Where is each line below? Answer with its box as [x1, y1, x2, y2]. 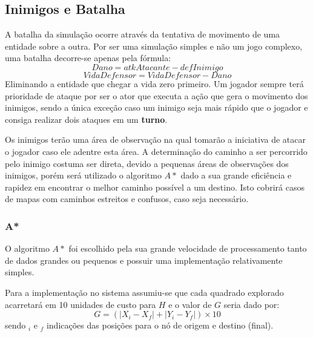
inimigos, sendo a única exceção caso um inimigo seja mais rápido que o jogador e [5, 101, 308, 114]
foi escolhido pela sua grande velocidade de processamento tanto [68, 242, 307, 255]
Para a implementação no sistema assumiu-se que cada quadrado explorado [5, 286, 284, 298]
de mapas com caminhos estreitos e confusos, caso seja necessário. [5, 192, 249, 205]
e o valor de [168, 298, 212, 310]
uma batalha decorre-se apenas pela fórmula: [5, 51, 171, 64]
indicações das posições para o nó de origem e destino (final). [46, 319, 274, 332]
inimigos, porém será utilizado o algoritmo [5, 169, 162, 182]
